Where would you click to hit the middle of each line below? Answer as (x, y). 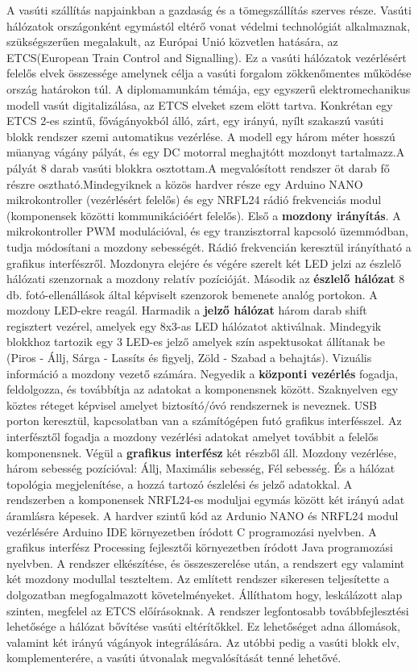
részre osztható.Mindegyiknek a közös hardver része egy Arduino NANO (185, 183)
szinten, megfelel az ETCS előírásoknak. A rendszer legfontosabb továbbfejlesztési (208, 610)
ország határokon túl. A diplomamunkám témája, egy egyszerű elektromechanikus (209, 88)
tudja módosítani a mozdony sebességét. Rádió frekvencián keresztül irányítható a (209, 246)
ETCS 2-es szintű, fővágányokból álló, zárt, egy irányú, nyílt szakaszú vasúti (195, 121)
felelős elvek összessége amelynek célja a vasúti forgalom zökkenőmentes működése (209, 73)
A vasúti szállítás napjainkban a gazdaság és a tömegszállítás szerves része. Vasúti (209, 10)
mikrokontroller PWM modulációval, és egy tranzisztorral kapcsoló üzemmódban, (207, 231)
